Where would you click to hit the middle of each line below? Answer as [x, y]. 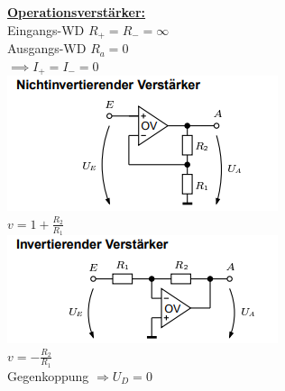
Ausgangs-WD [47, 48]
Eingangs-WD [46, 29]
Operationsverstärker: [77, 12]
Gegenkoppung [48, 375]
